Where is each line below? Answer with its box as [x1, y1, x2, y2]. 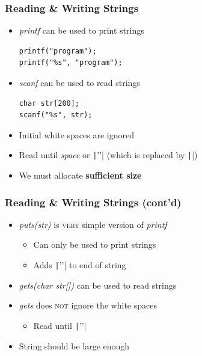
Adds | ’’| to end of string [33, 259, 126, 271]
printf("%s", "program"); [19, 58, 123, 67]
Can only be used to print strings [33, 238, 156, 251]
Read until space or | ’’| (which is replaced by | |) [19, 149, 198, 161]
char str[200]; [19, 99, 80, 108]
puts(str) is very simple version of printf [19, 218, 167, 230]
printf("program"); [19, 46, 97, 55]
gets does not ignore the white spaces [19, 299, 157, 311]
